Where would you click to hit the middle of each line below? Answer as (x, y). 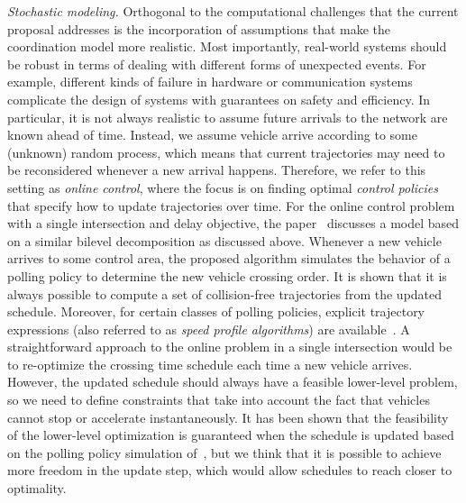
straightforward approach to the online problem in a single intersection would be (230, 347)
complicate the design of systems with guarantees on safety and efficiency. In (219, 99)
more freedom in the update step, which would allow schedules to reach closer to (230, 470)
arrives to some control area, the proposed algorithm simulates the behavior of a (229, 258)
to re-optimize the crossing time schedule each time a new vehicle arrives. (210, 364)
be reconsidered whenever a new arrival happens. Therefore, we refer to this (217, 170)
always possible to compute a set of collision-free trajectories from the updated (225, 293)
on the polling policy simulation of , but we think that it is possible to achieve (224, 452)
